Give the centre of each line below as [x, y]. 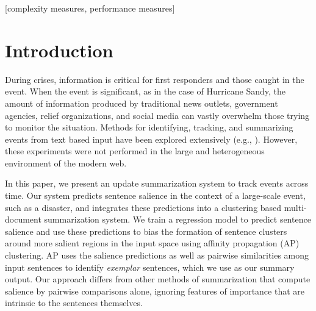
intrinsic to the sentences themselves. [74, 303]
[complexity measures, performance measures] [90, 8]
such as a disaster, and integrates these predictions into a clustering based [143, 207]
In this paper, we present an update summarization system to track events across [157, 183]
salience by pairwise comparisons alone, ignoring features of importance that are [155, 291]
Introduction [59, 50]
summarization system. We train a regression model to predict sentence [178, 219]
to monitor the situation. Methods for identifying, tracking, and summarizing [149, 127]
